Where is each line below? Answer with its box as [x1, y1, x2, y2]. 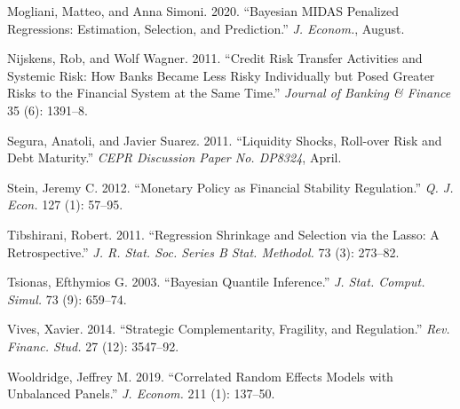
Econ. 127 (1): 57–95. [7, 195, 123, 214]
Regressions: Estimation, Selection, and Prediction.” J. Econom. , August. [7, 19, 405, 37]
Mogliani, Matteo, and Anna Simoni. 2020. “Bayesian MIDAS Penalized [7, 2, 399, 20]
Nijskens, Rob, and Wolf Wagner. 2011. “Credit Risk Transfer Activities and [7, 49, 423, 67]
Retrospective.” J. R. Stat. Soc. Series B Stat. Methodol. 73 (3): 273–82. [7, 242, 400, 261]
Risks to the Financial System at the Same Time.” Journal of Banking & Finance [7, 83, 451, 102]
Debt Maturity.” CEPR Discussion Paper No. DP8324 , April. [7, 148, 342, 167]
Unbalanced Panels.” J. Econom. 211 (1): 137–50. [7, 384, 275, 403]
